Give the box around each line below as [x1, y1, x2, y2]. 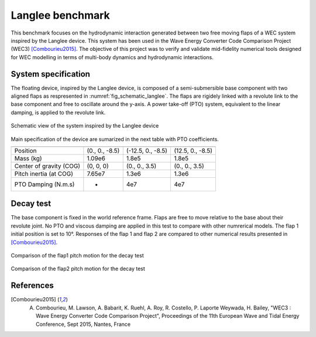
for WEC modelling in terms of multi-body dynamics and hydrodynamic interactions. [11, 53, 214, 61]
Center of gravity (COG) [14, 161, 81, 170]
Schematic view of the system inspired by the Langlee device [11, 122, 159, 129]
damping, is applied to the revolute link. [11, 109, 106, 116]
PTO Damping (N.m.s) [14, 180, 75, 188]
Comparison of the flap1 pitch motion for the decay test [11, 252, 144, 259]
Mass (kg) [14, 154, 42, 162]
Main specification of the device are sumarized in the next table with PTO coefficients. [11, 135, 219, 143]
